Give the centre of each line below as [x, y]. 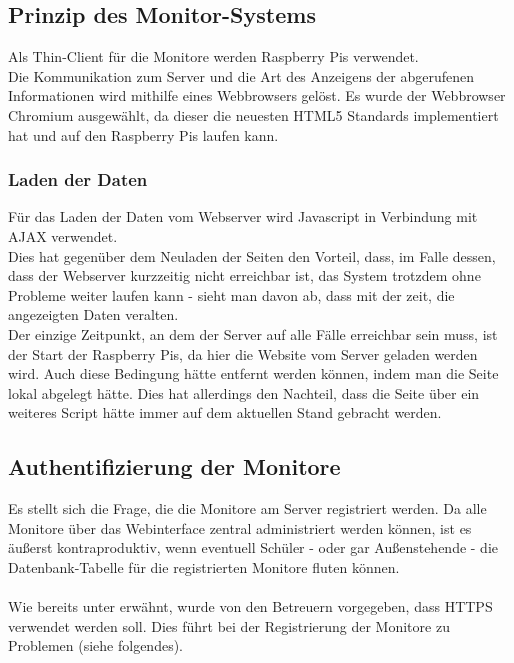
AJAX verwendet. [63, 235]
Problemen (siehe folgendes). [95, 645]
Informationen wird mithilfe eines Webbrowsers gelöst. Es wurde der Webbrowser [257, 95]
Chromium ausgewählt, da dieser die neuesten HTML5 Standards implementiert [253, 114]
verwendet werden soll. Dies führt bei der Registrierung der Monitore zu [229, 625]
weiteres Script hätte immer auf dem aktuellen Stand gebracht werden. [225, 412]
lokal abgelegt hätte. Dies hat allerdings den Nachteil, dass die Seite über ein [244, 392]
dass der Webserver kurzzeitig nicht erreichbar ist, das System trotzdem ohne [244, 275]
